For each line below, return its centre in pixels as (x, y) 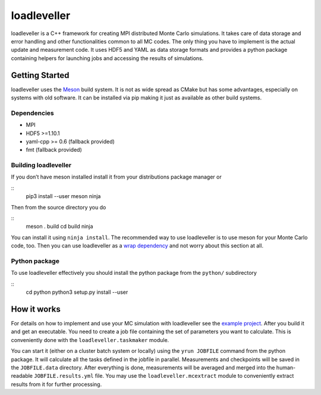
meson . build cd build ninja (59, 227)
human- (286, 367)
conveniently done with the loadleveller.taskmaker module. (90, 340)
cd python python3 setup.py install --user (77, 292)
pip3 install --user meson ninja (63, 196)
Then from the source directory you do (59, 207)
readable (22, 376)
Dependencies (33, 113)
